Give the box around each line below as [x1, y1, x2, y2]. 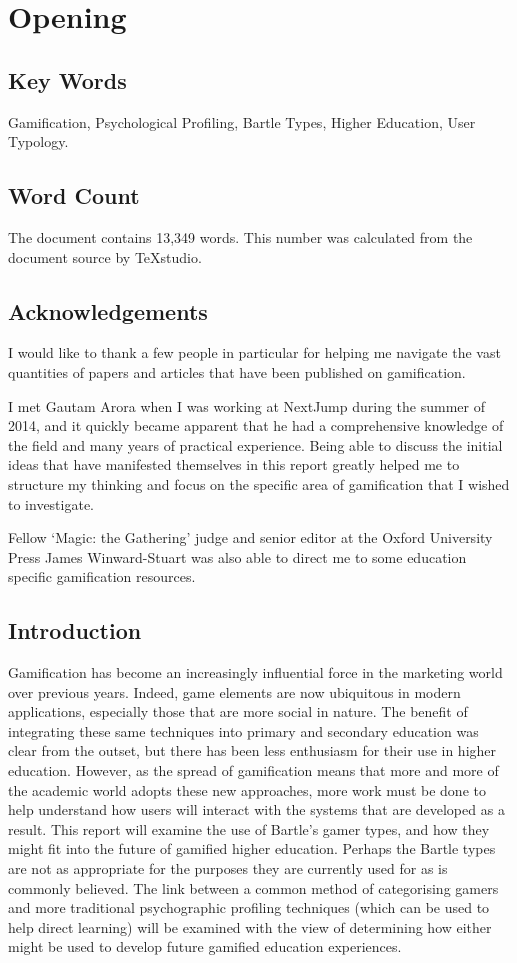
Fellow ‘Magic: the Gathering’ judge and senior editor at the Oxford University [8, 527, 493, 548]
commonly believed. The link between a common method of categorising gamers [8, 877, 499, 898]
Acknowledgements [8, 295, 208, 326]
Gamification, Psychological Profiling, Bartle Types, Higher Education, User [8, 111, 476, 132]
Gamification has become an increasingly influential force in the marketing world [8, 662, 503, 683]
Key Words [8, 64, 127, 95]
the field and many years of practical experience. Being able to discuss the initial [8, 434, 503, 455]
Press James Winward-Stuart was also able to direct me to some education [8, 546, 467, 567]
